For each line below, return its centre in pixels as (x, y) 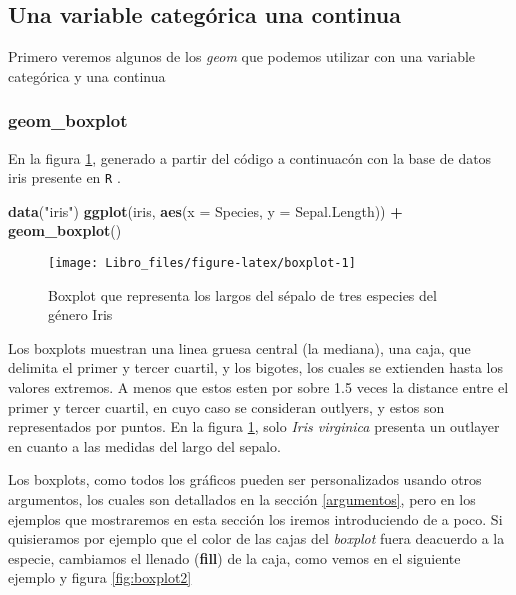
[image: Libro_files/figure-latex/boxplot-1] (202, 263)
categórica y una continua (87, 75)
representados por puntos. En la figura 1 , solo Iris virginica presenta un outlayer (254, 426)
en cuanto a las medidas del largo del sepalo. (144, 445)
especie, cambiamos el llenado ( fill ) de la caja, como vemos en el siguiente (234, 557)
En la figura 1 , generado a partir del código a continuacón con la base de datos (250, 157)
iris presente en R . (64, 177)
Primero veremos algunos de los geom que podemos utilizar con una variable (242, 56)
